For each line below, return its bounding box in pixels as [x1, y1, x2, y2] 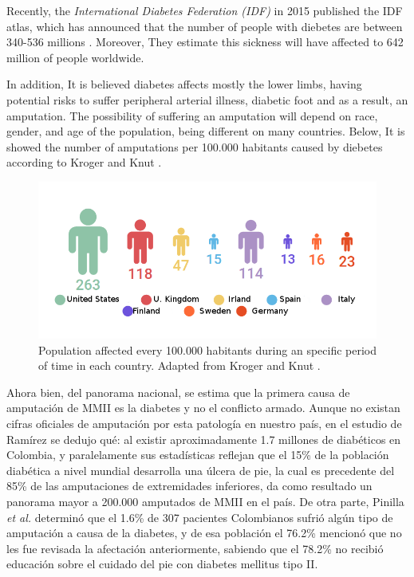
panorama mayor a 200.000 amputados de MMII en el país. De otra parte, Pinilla [6, 493, 404, 509]
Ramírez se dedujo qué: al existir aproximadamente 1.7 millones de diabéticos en [6, 430, 401, 447]
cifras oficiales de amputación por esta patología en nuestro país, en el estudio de [6, 415, 402, 431]
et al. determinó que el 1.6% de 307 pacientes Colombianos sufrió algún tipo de [6, 508, 393, 525]
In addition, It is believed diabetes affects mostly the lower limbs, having [6, 76, 362, 92]
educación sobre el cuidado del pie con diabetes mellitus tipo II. [6, 555, 318, 572]
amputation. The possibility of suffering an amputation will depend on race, [6, 107, 378, 124]
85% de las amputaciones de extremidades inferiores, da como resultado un [6, 477, 373, 494]
